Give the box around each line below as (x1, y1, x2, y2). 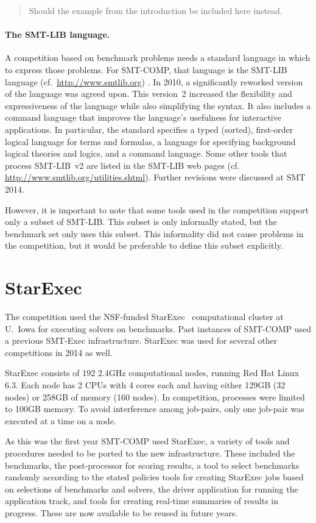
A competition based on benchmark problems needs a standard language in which (5, 51, 311, 64)
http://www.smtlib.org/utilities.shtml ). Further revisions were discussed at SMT (5, 171, 306, 183)
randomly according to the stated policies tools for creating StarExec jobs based (5, 471, 304, 483)
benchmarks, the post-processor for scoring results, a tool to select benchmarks (5, 458, 300, 471)
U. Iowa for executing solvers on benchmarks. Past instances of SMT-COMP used (5, 322, 312, 335)
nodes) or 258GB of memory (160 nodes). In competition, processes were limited (5, 390, 305, 403)
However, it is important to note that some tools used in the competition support (5, 203, 309, 216)
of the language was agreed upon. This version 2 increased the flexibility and (5, 87, 292, 100)
